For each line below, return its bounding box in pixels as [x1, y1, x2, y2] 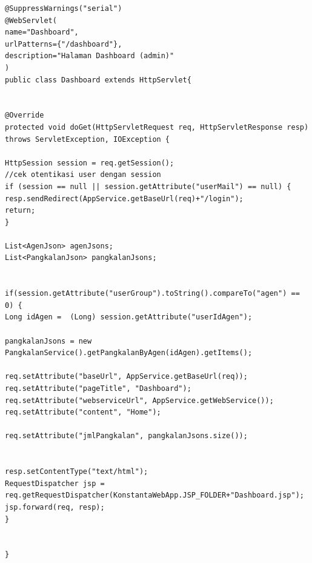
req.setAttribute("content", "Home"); [5, 408, 161, 417]
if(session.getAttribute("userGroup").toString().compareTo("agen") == [5, 289, 300, 298]
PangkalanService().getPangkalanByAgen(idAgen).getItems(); [5, 348, 253, 358]
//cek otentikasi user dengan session [5, 170, 161, 179]
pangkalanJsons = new [5, 336, 92, 345]
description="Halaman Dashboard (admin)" [5, 52, 174, 61]
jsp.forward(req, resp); [5, 502, 105, 511]
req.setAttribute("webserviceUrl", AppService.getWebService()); [5, 396, 274, 405]
